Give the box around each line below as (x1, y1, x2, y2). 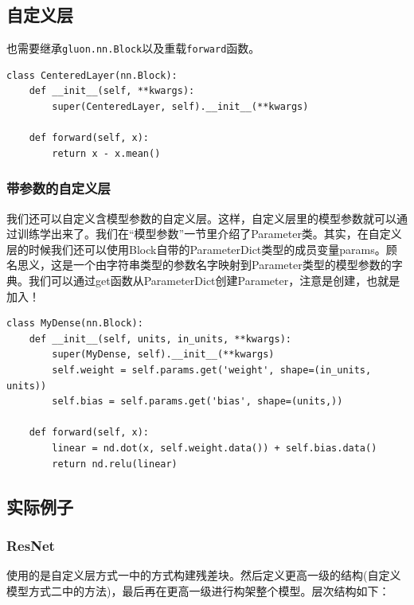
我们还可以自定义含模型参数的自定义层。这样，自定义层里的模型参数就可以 (6, 209, 396, 226)
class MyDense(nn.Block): (6, 318, 143, 330)
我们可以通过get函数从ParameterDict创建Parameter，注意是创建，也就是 (28, 272, 400, 289)
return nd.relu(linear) (52, 458, 178, 470)
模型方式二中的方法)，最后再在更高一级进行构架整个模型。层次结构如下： (6, 582, 390, 599)
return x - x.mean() (52, 147, 161, 159)
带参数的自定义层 (6, 178, 111, 198)
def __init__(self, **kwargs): (29, 85, 195, 97)
